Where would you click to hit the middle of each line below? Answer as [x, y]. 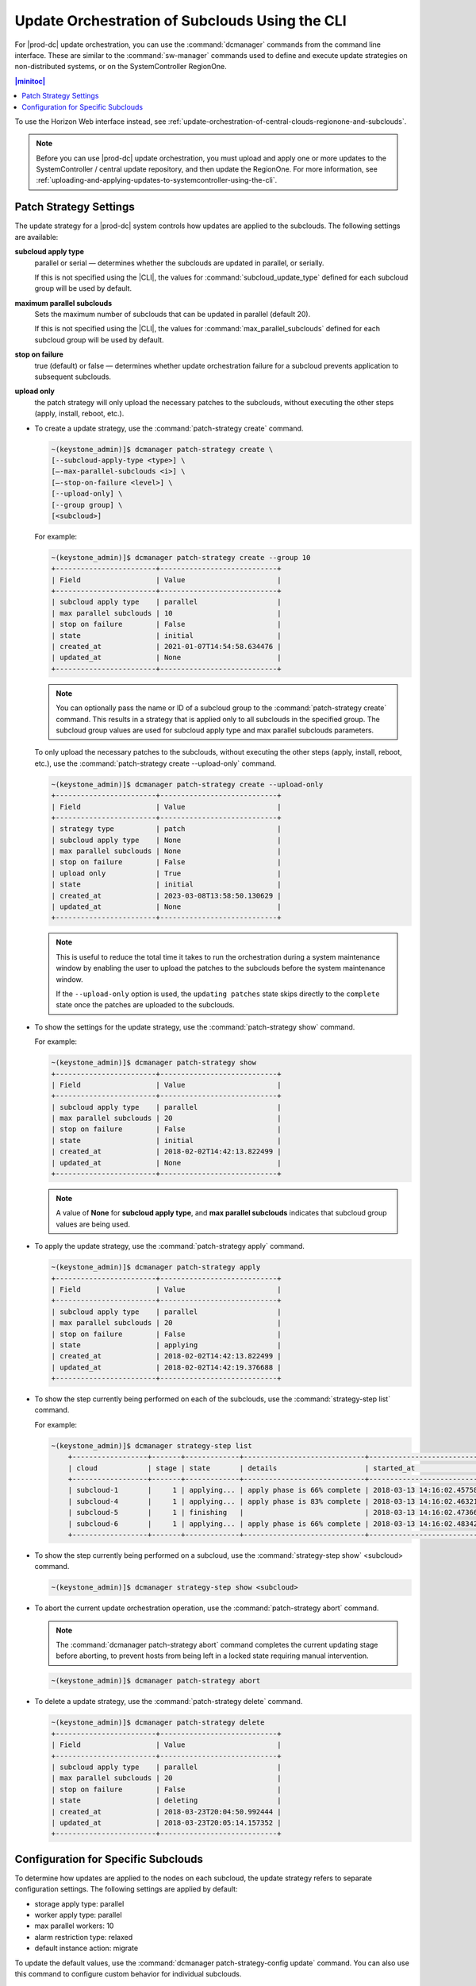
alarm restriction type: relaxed [84, 1937]
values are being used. [93, 1224]
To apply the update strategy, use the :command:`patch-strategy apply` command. [170, 1246]
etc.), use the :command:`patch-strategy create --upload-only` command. [155, 763]
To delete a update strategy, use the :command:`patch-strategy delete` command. [169, 1702]
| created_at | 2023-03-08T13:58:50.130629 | [166, 895]
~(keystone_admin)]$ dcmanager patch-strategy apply [156, 1267]
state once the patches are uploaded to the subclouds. [145, 1005]
